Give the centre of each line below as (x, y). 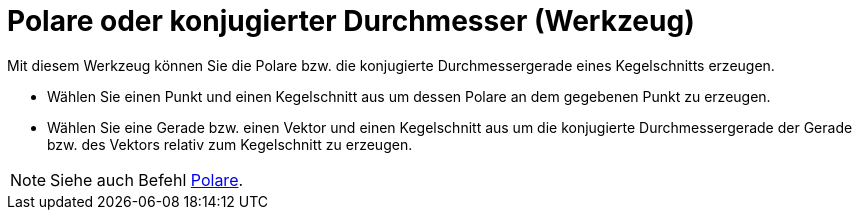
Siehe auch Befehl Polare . (147, 179)
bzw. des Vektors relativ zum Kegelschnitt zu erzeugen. (230, 144)
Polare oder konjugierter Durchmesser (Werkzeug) (351, 21)
